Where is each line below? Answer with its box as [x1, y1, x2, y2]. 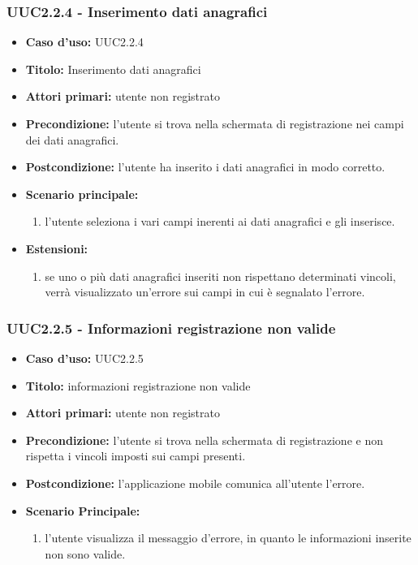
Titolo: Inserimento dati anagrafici [25, 60, 201, 77]
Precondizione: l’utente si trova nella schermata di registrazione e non [25, 431, 383, 448]
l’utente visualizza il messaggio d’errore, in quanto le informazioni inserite [45, 529, 412, 546]
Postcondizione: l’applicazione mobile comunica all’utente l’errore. [25, 474, 365, 491]
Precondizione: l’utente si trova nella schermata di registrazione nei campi [25, 115, 404, 132]
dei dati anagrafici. [25, 131, 119, 148]
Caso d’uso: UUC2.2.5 [25, 349, 144, 366]
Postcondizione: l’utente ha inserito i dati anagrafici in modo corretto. [25, 158, 386, 175]
